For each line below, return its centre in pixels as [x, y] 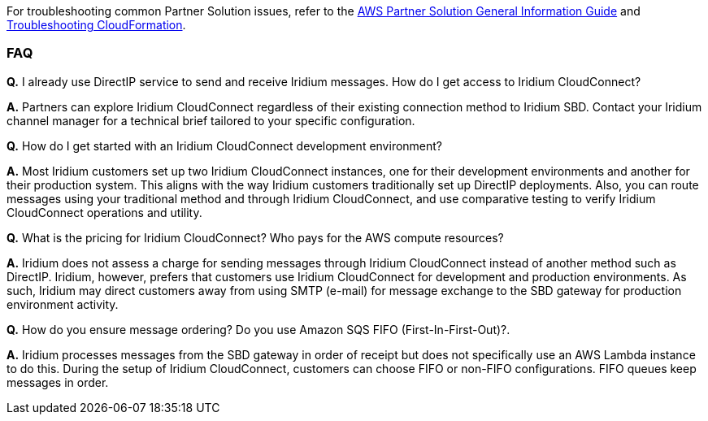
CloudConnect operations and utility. [104, 212]
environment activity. [63, 304]
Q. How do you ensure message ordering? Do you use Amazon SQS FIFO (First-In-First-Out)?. [258, 329]
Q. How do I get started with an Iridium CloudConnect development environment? [225, 145]
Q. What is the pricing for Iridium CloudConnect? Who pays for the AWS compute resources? [255, 237]
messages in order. [58, 382]
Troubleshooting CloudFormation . [96, 25]
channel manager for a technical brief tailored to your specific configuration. [211, 120]
